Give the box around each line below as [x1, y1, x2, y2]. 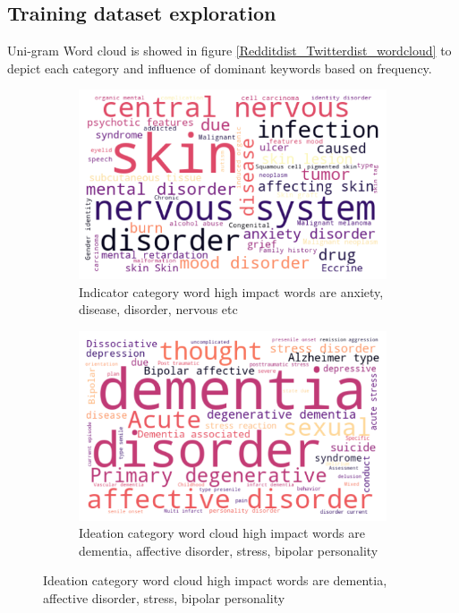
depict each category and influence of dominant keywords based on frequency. [7, 58, 432, 77]
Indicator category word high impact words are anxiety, [79, 282, 384, 301]
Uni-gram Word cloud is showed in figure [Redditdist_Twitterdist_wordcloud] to [7, 41, 452, 60]
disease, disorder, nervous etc [79, 300, 238, 319]
